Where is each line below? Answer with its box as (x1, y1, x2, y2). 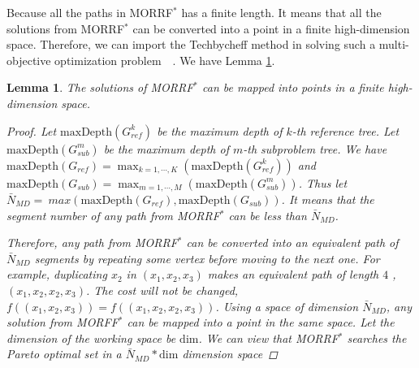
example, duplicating (6, 266, 107, 283)
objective (6, 51, 51, 68)
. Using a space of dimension (215, 297, 359, 314)
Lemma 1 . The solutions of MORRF (6, 79, 194, 96)
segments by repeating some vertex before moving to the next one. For (34, 249, 380, 266)
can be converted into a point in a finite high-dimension (132, 19, 410, 37)
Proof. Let (6, 122, 57, 139)
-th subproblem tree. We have (243, 140, 387, 157)
